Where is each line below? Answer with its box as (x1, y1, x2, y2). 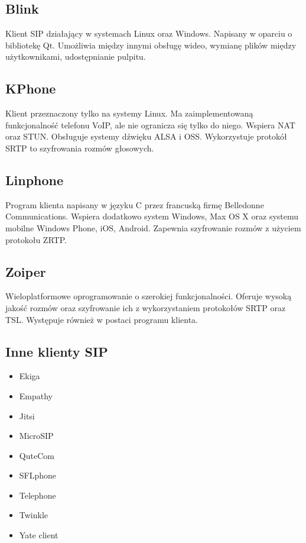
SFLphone (19, 469, 57, 481)
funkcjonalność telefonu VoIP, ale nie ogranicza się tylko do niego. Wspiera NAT (5, 118, 295, 131)
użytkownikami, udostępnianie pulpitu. (5, 50, 146, 63)
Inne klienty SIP (5, 342, 108, 360)
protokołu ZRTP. (5, 233, 67, 245)
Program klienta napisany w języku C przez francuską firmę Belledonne (5, 198, 264, 211)
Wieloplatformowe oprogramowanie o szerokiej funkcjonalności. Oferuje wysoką (5, 290, 292, 302)
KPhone (5, 79, 56, 98)
